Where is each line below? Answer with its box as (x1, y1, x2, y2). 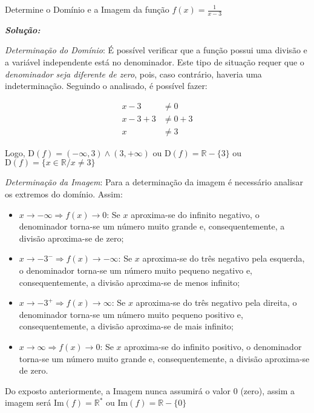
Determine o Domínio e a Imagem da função (5, 3, 169, 15)
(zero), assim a (240, 384, 295, 397)
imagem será (5, 396, 51, 409)
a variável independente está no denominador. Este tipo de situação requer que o (5, 56, 304, 68)
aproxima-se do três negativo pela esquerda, (142, 252, 305, 265)
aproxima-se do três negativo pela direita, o (136, 296, 297, 309)
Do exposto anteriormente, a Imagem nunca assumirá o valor (5, 384, 231, 397)
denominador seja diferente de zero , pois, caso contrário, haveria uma (5, 67, 262, 80)
